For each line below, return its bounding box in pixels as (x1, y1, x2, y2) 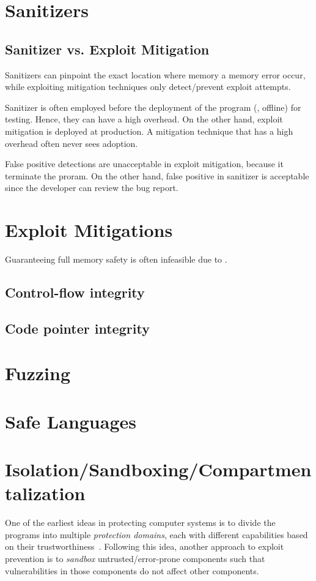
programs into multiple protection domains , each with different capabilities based (5, 528, 308, 541)
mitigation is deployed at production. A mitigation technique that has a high (5, 124, 293, 137)
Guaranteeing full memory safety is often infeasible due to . (5, 253, 227, 266)
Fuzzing (5, 361, 71, 386)
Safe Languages (5, 408, 136, 433)
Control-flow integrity (5, 283, 145, 302)
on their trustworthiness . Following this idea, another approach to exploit (5, 540, 284, 553)
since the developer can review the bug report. (5, 181, 178, 194)
